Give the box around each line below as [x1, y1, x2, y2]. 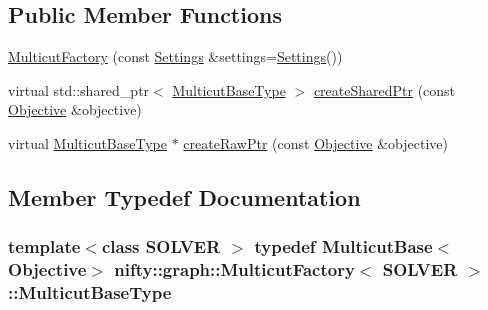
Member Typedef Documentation [8, 181, 361, 212]
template [8, 234, 81, 259]
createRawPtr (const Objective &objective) [183, 132, 448, 153]
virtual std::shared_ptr [8, 79, 150, 100]
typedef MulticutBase [254, 234, 433, 259]
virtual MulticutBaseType [8, 132, 168, 153]
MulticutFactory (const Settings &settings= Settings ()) [8, 46, 343, 67]
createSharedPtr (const [313, 79, 456, 100]
